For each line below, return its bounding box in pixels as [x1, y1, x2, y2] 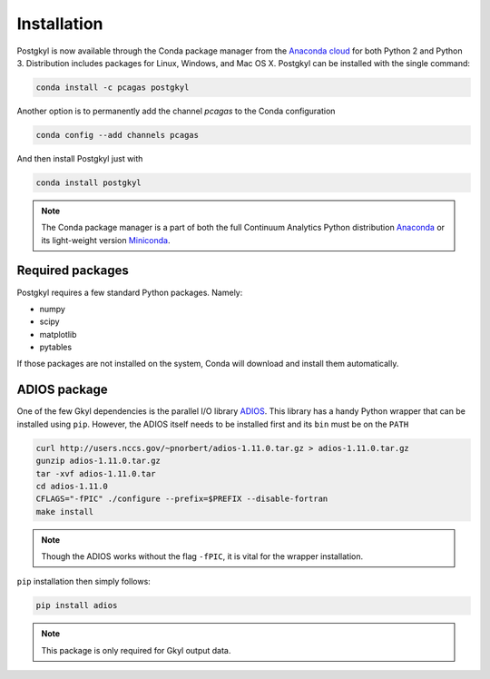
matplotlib [39, 329, 77, 339]
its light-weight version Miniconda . [41, 234, 171, 245]
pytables [39, 341, 73, 353]
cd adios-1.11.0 [35, 481, 109, 491]
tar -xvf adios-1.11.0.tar [35, 468, 156, 478]
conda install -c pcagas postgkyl [35, 82, 190, 93]
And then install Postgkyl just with [16, 153, 143, 163]
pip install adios [35, 600, 118, 611]
